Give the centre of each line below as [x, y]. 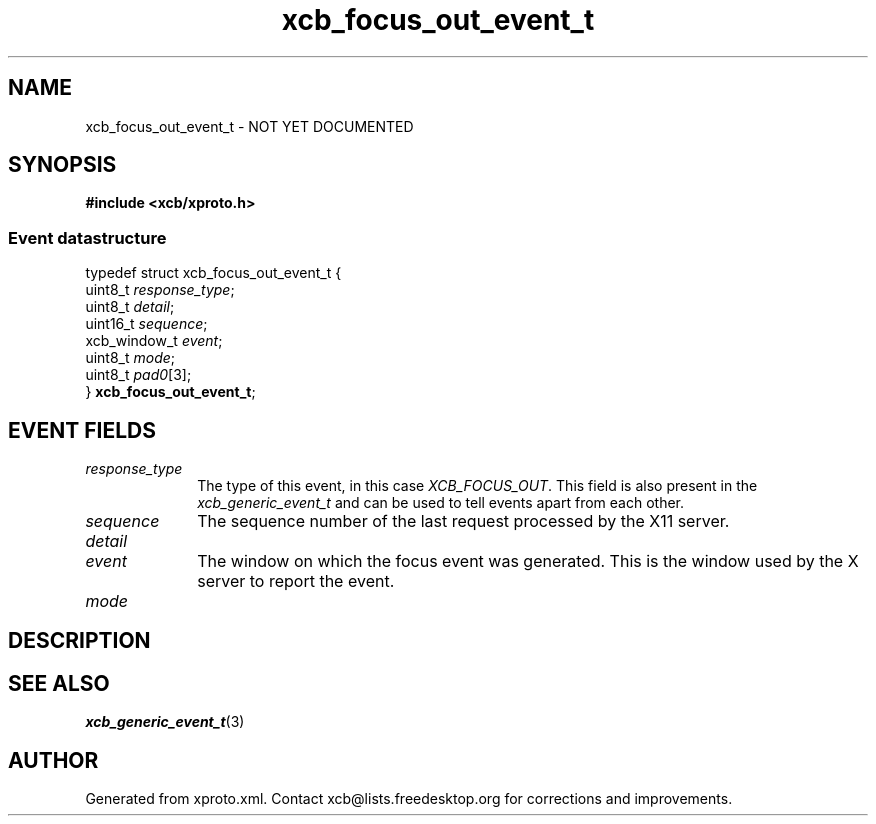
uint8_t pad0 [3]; [138, 375]
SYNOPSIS [62, 165]
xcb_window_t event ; [154, 341]
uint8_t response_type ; [160, 290]
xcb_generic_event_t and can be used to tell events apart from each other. [441, 503]
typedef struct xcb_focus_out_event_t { [213, 273]
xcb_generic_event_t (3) [165, 722]
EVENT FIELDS [82, 430]
